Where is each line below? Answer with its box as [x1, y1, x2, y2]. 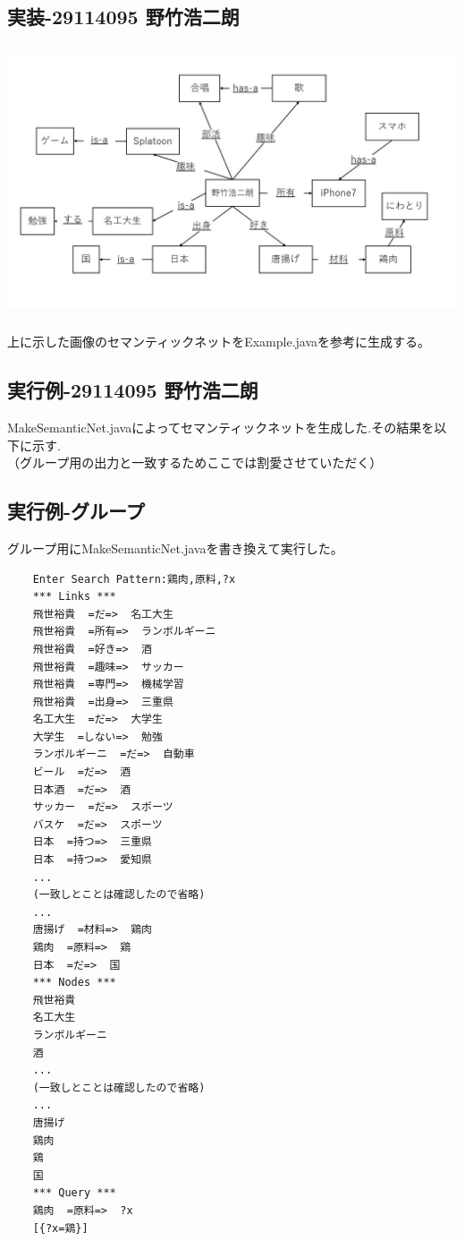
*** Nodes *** [32, 976, 116, 989]
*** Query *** [32, 1186, 116, 1200]
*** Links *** [32, 590, 116, 603]
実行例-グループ [7, 497, 145, 525]
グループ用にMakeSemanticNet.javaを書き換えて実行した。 [7, 538, 343, 557]
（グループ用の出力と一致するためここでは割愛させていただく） [7, 453, 383, 472]
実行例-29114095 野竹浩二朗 [7, 376, 258, 404]
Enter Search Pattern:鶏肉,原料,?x [32, 572, 236, 586]
